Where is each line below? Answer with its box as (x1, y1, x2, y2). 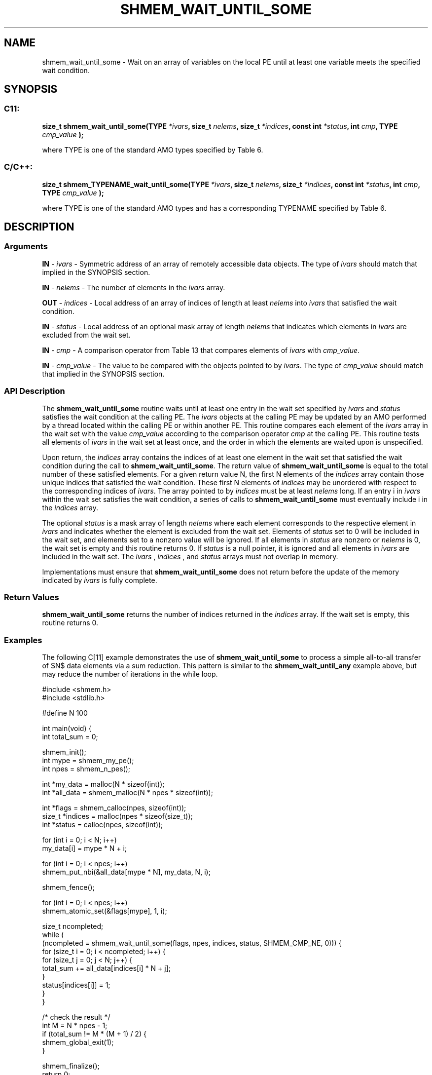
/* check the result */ (42, 1013, 110, 1022)
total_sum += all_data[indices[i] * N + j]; (42, 964, 171, 973)
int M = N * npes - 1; (42, 1021, 108, 1030)
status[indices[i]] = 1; (42, 981, 110, 990)
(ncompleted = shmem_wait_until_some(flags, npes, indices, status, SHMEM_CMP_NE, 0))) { (42, 939, 342, 948)
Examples (4, 635, 42, 645)
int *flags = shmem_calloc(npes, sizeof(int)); (42, 804, 186, 812)
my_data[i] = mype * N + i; (42, 844, 127, 853)
